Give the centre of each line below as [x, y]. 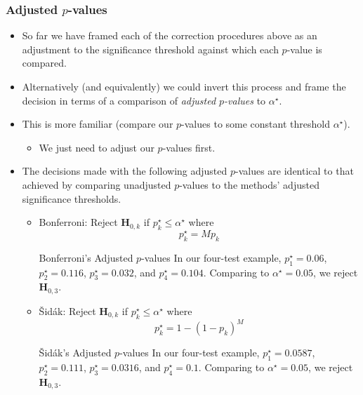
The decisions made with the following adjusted [125, 171]
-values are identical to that [295, 171]
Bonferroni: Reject [78, 222]
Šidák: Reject [67, 310]
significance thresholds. [72, 198]
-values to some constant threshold [256, 124]
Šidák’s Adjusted [75, 353]
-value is [304, 49]
